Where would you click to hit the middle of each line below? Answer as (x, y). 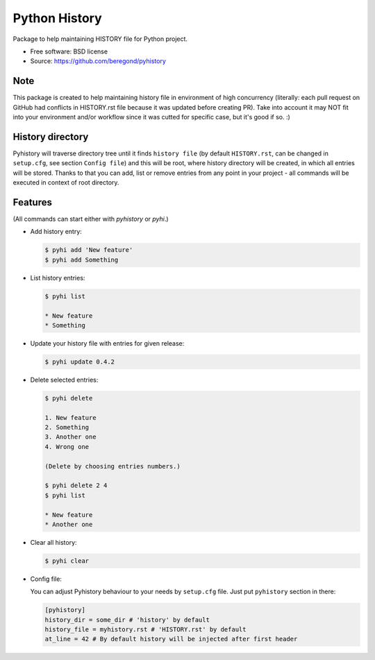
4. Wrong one (67, 447)
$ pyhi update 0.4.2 (80, 362)
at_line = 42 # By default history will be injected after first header (171, 639)
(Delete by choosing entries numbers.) (112, 466)
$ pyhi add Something (82, 260)
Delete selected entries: (64, 380)
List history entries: (58, 278)
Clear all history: (53, 542)
